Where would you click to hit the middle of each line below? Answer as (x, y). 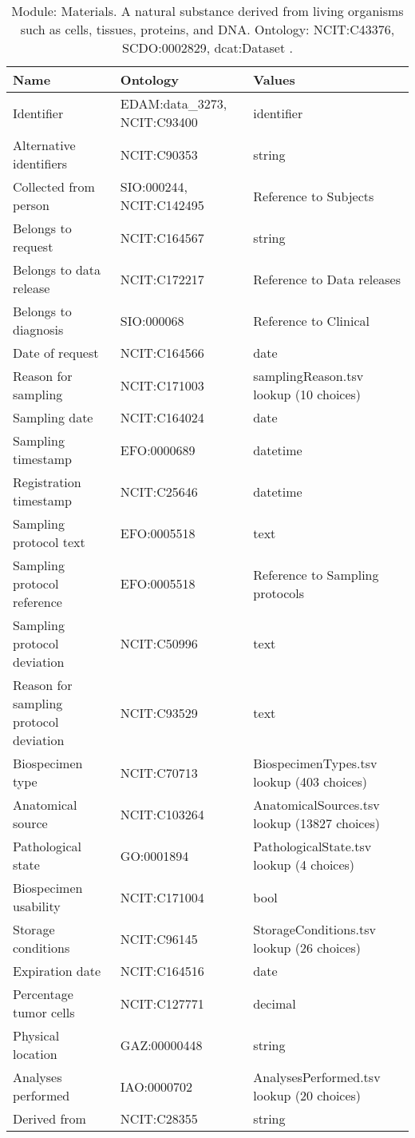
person (31, 205)
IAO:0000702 (156, 1086)
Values (274, 79)
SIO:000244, (154, 186)
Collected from (54, 186)
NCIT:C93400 (159, 122)
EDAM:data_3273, (174, 103)
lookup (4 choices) (304, 864)
